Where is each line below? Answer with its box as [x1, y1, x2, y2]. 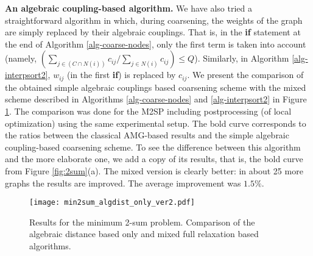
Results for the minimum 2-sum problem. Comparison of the [29, 215, 255, 228]
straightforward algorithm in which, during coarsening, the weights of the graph [5, 13, 303, 26]
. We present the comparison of [187, 68, 304, 81]
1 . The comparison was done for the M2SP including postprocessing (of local [5, 105, 292, 118]
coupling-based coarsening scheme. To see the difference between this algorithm [5, 140, 301, 153]
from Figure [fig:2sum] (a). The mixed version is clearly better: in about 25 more [5, 164, 303, 177]
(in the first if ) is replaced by [67, 68, 176, 81]
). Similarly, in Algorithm [194, 52, 289, 65]
